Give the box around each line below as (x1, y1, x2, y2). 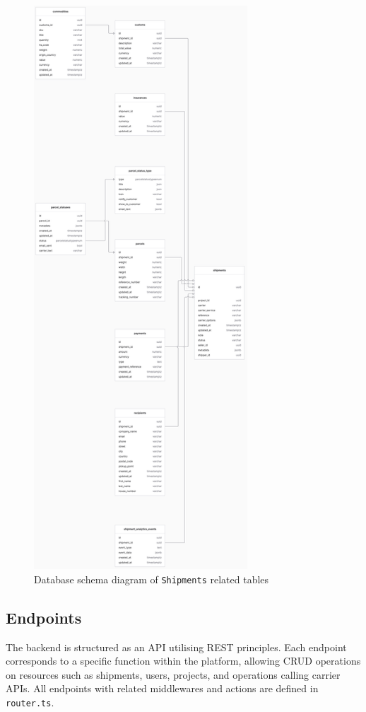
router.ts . (6, 695, 54, 710)
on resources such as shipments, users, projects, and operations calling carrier (6, 667, 341, 682)
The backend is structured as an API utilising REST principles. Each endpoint (6, 639, 347, 654)
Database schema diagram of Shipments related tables (34, 571, 269, 586)
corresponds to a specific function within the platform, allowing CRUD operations (6, 653, 361, 668)
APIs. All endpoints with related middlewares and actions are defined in (6, 681, 319, 696)
